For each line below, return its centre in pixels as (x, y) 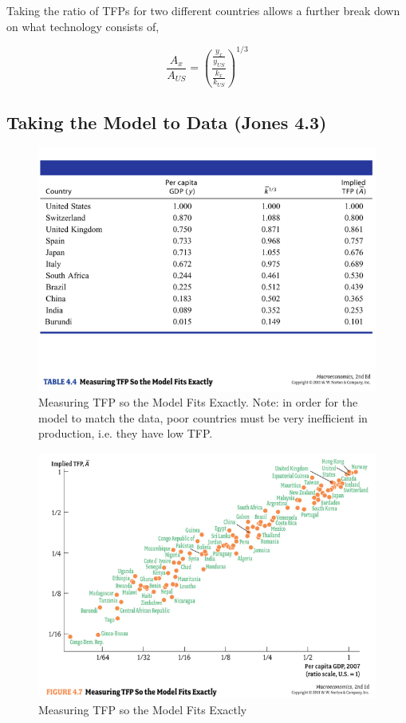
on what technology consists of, (83, 26)
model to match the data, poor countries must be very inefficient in (203, 417)
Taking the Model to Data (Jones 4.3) (167, 122)
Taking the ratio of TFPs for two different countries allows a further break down (203, 10)
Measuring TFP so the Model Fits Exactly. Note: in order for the (198, 402)
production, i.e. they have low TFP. (126, 433)
